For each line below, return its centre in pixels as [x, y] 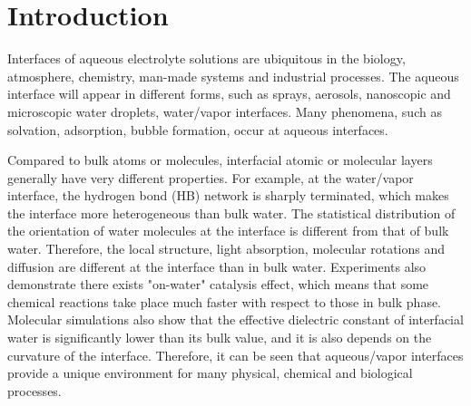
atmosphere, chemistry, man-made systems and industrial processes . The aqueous [233, 76]
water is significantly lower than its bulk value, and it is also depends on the [220, 338]
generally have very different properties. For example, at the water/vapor [211, 177]
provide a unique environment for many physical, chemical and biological [210, 373]
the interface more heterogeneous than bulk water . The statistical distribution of [231, 213]
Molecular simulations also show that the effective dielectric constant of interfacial [235, 319]
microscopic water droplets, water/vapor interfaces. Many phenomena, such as [225, 111]
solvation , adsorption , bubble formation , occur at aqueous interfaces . [198, 129]
